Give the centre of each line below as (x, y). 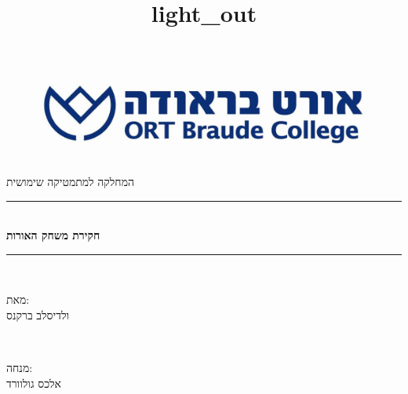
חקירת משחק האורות (53, 235)
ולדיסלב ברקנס (38, 314)
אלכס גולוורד (34, 383)
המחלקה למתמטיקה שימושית (70, 181)
